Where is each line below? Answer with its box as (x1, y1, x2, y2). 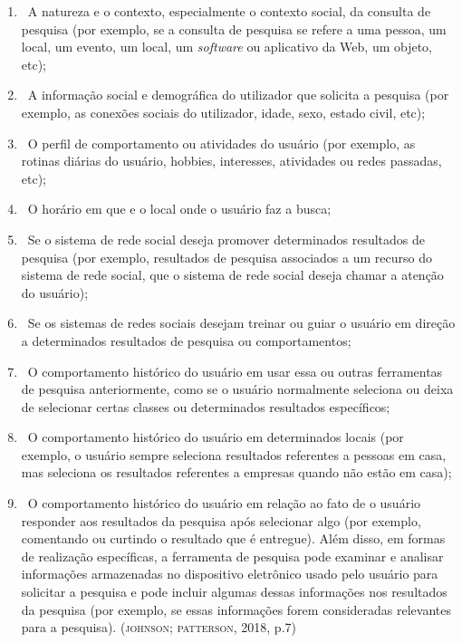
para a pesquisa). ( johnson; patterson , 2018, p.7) (21, 618, 296, 637)
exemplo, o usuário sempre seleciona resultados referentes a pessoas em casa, (21, 445, 447, 464)
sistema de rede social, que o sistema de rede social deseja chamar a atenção (21, 265, 444, 284)
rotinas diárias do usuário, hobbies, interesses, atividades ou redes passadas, (21, 151, 442, 170)
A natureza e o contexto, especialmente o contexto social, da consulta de (27, 2, 431, 20)
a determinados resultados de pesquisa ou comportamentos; (21, 331, 351, 350)
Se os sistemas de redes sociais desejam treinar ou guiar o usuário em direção (27, 313, 456, 332)
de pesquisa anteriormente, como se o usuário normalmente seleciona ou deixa (21, 379, 454, 398)
